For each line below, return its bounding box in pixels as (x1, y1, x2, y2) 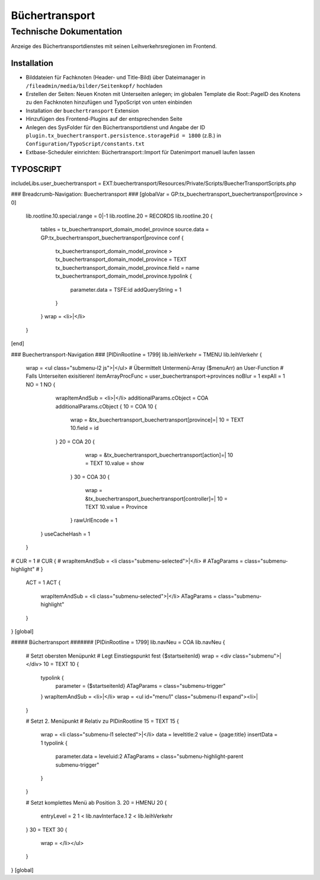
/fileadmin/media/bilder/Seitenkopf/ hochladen (25, 82, 163, 89)
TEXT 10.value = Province (85, 503, 148, 511)
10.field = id (70, 425, 99, 432)
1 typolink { (40, 739, 68, 747)
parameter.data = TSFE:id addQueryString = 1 (70, 286, 182, 293)
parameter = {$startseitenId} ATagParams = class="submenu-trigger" (55, 682, 226, 689)
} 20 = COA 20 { (55, 438, 95, 445)
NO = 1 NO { (25, 381, 56, 388)
